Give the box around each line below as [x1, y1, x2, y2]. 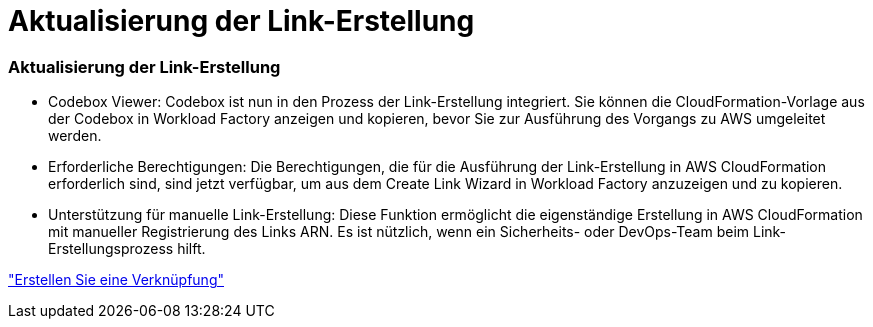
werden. [48, 127, 102, 145]
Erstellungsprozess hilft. [48, 240, 206, 258]
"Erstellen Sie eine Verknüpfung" [8, 271, 224, 289]
